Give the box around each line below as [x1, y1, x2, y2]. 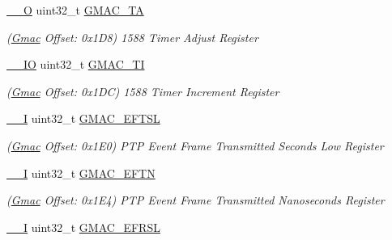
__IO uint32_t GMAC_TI [6, 56, 145, 73]
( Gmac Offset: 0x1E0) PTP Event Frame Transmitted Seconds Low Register [6, 137, 384, 154]
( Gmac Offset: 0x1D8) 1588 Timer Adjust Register [6, 28, 258, 45]
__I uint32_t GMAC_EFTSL [6, 110, 160, 127]
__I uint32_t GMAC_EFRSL [6, 218, 160, 235]
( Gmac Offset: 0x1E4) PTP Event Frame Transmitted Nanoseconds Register [6, 192, 385, 208]
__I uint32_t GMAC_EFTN [6, 164, 156, 181]
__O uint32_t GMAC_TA [6, 2, 144, 18]
